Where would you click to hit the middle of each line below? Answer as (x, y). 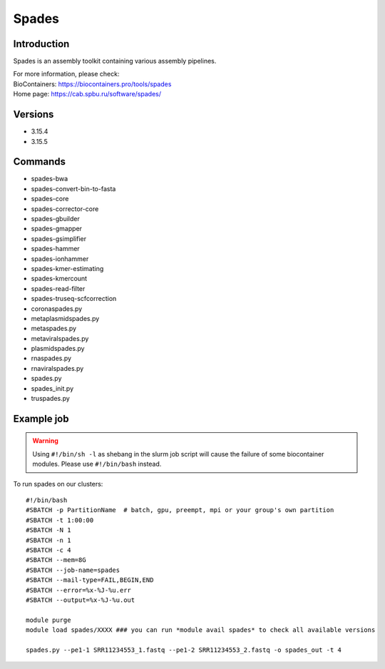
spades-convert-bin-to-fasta (73, 188)
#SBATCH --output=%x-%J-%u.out (81, 600)
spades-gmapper (56, 229)
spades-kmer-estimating (67, 268)
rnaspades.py (51, 358)
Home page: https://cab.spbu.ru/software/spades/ (87, 94)
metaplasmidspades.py (65, 318)
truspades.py (51, 399)
